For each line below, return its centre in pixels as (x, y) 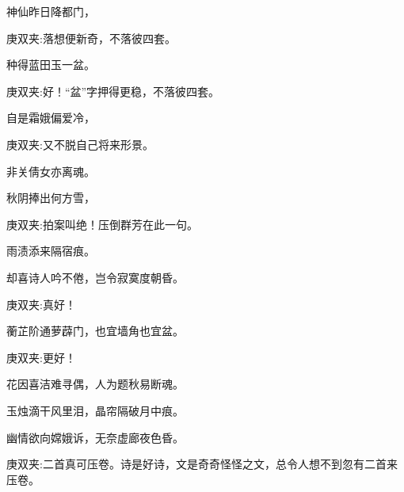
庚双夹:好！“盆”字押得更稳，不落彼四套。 (113, 91)
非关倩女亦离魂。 (51, 171)
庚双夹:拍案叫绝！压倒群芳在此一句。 (102, 224)
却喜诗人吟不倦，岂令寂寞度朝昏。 (95, 277)
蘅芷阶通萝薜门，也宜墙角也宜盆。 (95, 331)
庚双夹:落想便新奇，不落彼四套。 (91, 38)
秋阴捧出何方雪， (51, 198)
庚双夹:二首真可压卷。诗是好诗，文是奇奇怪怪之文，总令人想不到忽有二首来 (202, 464)
